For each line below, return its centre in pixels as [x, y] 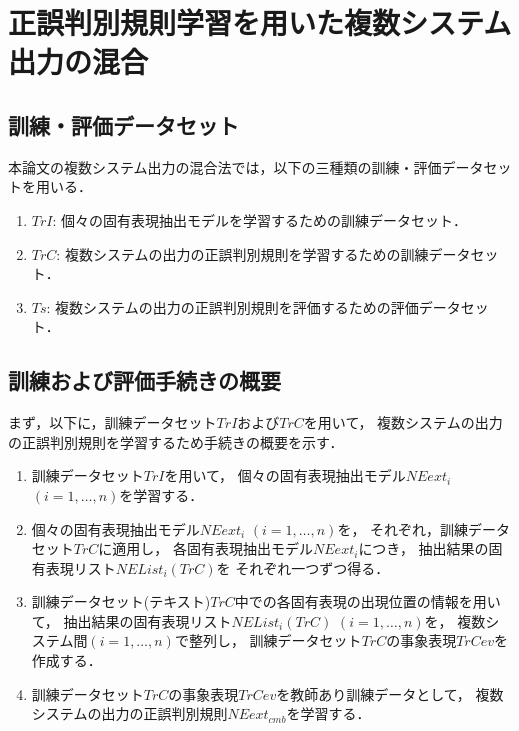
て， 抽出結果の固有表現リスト [131, 620]
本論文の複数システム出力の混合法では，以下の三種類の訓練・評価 [225, 166]
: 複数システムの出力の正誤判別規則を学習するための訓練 [242, 253]
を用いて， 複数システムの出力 [403, 422]
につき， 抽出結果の [423, 548]
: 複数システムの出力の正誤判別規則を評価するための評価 [232, 306]
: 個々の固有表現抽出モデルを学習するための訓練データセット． [260, 219]
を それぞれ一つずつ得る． [303, 567]
